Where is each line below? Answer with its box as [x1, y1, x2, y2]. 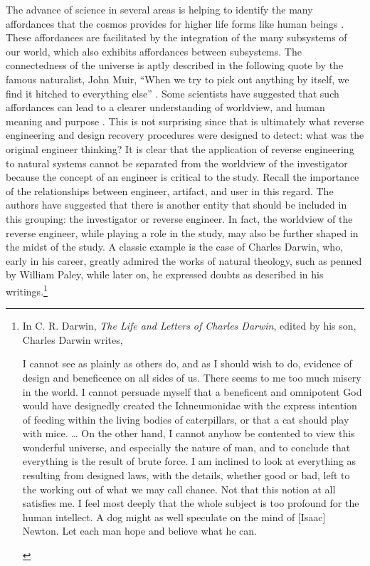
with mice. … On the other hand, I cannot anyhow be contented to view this [22, 426, 355, 441]
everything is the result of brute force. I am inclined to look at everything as [22, 454, 356, 468]
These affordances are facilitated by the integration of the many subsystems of [6, 30, 347, 45]
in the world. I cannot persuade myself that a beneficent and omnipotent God [22, 384, 362, 399]
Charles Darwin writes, [22, 332, 123, 347]
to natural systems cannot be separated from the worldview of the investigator [6, 155, 348, 170]
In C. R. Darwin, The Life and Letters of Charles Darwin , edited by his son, [22, 318, 356, 333]
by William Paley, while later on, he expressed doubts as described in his [6, 267, 324, 282]
